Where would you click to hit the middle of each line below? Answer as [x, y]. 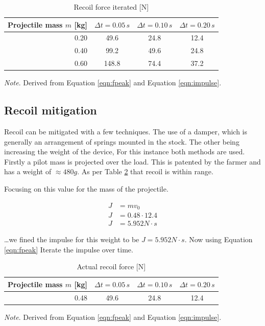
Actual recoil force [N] [111, 266]
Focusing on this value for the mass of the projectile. [86, 188]
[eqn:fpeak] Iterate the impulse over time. [69, 249]
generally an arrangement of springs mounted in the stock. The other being [122, 141]
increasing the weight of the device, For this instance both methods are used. [125, 152]
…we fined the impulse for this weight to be [72, 239]
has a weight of [28, 171]
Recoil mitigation [51, 110]
